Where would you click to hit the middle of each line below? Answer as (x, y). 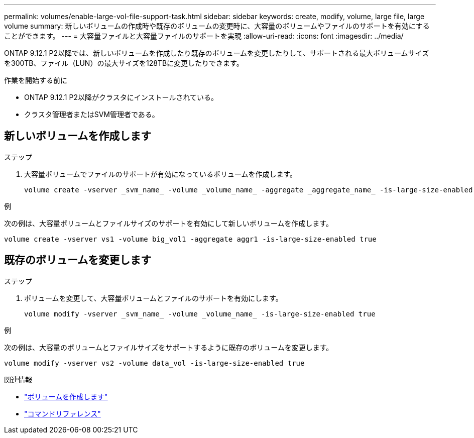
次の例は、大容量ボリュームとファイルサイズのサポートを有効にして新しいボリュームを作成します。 (168, 223)
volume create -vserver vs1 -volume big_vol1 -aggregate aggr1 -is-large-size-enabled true (190, 239)
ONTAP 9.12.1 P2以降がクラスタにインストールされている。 (121, 97)
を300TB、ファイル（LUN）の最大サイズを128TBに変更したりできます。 (124, 63)
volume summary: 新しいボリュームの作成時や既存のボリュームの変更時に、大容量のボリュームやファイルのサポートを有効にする (217, 26)
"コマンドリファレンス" (63, 413)
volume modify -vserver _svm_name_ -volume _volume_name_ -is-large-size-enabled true (200, 314)
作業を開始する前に (36, 80)
